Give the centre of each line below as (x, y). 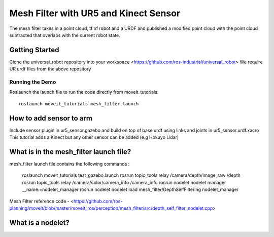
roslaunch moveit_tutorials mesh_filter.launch (79, 104)
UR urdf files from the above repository (50, 69)
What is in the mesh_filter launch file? (70, 152)
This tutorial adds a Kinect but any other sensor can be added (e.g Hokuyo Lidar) (94, 137)
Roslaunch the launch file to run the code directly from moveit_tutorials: (84, 92)
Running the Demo (33, 82)
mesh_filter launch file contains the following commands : (70, 164)
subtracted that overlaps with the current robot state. (65, 35)
